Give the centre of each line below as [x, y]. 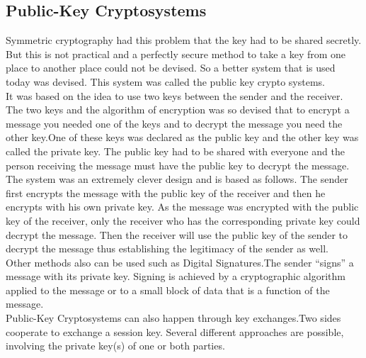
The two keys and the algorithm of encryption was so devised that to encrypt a [178, 110]
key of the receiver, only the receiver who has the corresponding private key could [183, 220]
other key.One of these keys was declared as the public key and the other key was [182, 137]
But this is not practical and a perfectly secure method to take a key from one [176, 54]
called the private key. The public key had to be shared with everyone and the [175, 151]
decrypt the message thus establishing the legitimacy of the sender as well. [167, 248]
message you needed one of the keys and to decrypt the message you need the [174, 123]
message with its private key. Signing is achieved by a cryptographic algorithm [176, 276]
